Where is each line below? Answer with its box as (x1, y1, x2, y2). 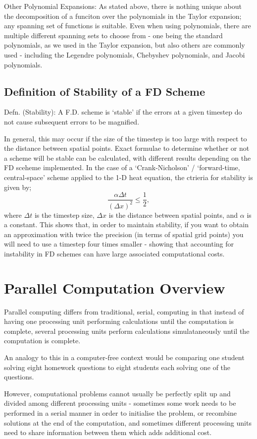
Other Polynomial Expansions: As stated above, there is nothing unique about (4, 1, 242, 11)
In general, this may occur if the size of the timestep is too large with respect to (4, 133, 247, 143)
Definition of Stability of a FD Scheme (4, 83, 205, 99)
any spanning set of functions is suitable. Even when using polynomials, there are (4, 20, 251, 31)
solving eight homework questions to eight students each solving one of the (4, 362, 231, 372)
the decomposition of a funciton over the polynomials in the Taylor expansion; (4, 10, 242, 21)
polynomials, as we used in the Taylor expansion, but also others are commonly (4, 40, 245, 50)
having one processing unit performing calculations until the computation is (4, 316, 234, 326)
